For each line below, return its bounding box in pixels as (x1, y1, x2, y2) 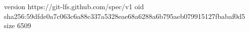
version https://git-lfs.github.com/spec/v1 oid (4, 1, 144, 11)
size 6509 (4, 20, 31, 31)
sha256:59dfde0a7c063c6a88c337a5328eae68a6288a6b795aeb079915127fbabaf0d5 (4, 11, 246, 21)
